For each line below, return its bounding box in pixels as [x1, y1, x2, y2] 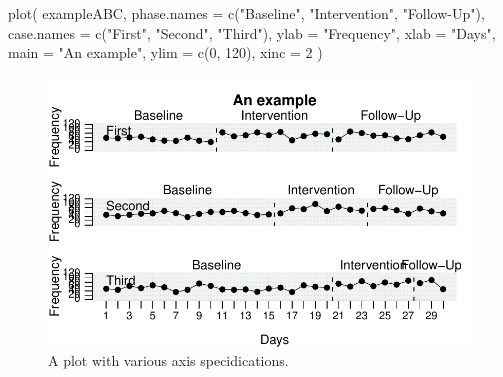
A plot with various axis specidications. [48, 350, 289, 371]
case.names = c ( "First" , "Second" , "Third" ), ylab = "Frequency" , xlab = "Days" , [8, 22, 496, 43]
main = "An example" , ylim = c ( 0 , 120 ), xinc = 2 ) [8, 42, 323, 63]
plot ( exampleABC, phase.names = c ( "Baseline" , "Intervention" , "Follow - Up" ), [8, 3, 485, 23]
